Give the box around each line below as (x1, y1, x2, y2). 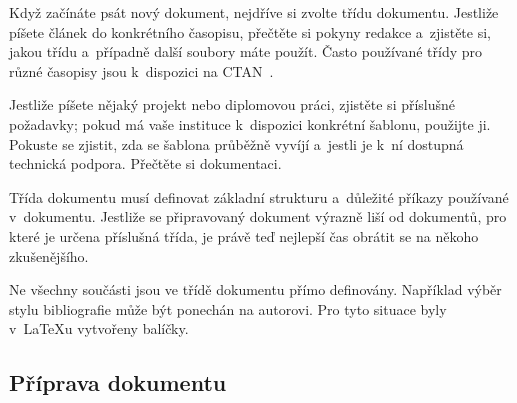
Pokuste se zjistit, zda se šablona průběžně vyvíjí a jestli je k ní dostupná (9, 133, 464, 154)
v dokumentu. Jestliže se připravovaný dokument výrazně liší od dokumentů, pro (9, 206, 507, 227)
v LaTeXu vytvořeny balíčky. (9, 318, 189, 339)
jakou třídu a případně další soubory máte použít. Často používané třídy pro (9, 41, 483, 62)
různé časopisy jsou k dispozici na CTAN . (9, 60, 274, 81)
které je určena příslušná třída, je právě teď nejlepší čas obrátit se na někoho (9, 225, 479, 246)
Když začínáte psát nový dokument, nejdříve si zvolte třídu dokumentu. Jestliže (9, 2, 499, 22)
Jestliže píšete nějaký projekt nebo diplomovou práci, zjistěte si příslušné (9, 94, 456, 115)
